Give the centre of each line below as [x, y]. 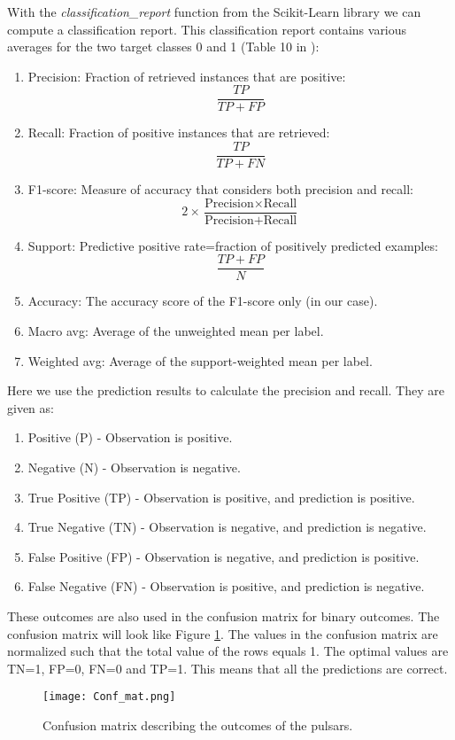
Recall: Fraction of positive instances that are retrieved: [179, 132]
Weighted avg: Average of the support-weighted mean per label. [200, 360]
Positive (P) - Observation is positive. [130, 437]
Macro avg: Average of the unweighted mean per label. [176, 331]
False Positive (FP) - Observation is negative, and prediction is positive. [224, 556]
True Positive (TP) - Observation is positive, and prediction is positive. [221, 497]
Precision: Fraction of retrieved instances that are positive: [187, 76]
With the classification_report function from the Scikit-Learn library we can [214, 12]
